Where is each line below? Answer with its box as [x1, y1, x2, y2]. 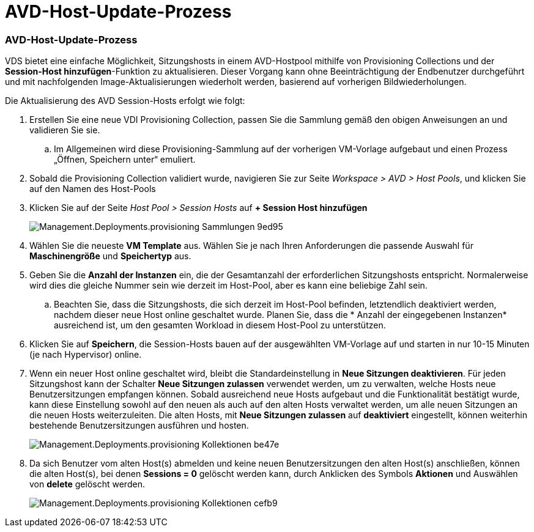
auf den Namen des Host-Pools [29, 183, 156, 194]
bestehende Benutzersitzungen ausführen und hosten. [29, 420, 249, 431]
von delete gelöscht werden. [29, 479, 145, 490]
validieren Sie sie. [29, 125, 100, 136]
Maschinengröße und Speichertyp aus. [29, 251, 191, 262]
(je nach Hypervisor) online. [29, 349, 142, 360]
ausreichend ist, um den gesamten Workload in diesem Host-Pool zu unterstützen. [54, 320, 386, 331]
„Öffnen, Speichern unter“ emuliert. [54, 154, 196, 165]
